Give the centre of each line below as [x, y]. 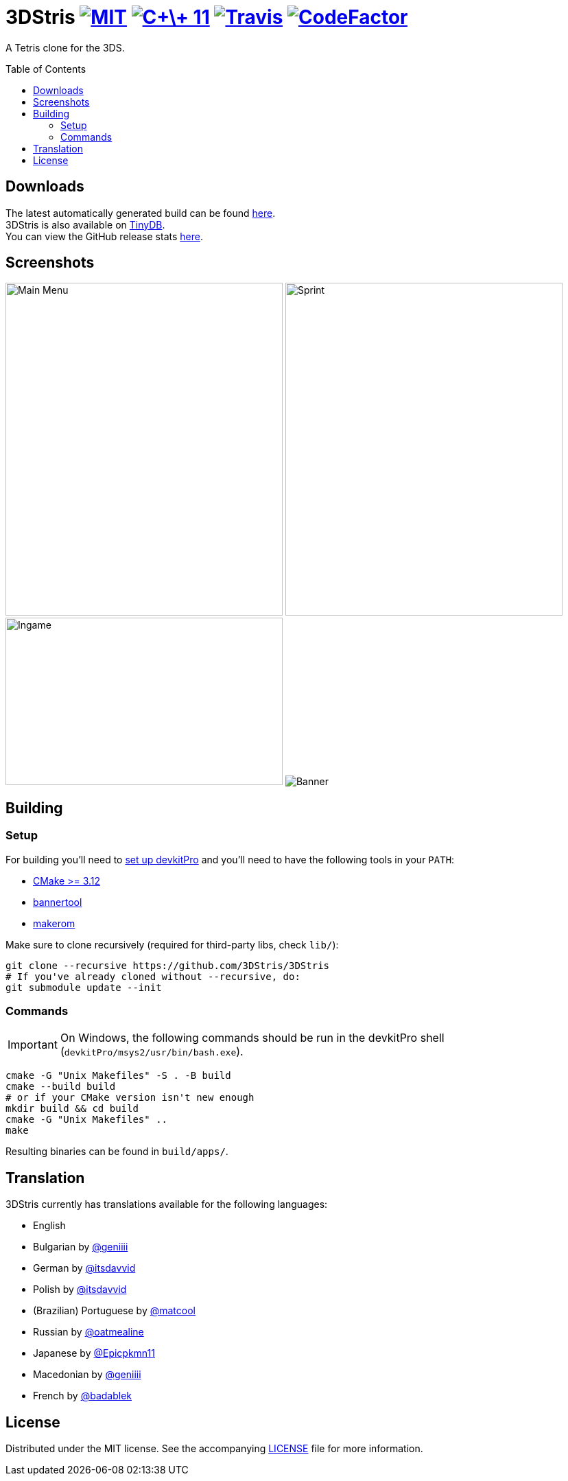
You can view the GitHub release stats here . [104, 236]
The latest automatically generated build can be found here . [141, 213]
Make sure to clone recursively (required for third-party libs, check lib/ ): [172, 944]
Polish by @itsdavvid [80, 1290]
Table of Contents [46, 69]
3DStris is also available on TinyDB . [85, 224]
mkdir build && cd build [72, 1109]
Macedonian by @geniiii [87, 1375]
